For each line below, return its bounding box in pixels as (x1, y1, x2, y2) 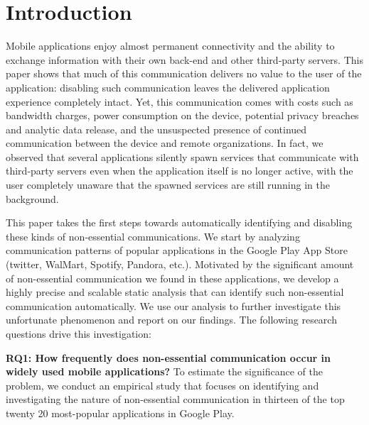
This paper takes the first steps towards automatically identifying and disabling (6, 215, 353, 230)
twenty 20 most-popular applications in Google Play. (6, 405, 235, 420)
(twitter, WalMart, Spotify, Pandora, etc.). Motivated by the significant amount (6, 257, 354, 272)
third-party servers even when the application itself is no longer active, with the (6, 163, 353, 178)
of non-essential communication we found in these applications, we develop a (6, 270, 339, 285)
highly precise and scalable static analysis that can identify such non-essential (6, 285, 344, 299)
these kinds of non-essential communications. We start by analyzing (6, 228, 300, 243)
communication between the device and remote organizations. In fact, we (6, 136, 323, 150)
